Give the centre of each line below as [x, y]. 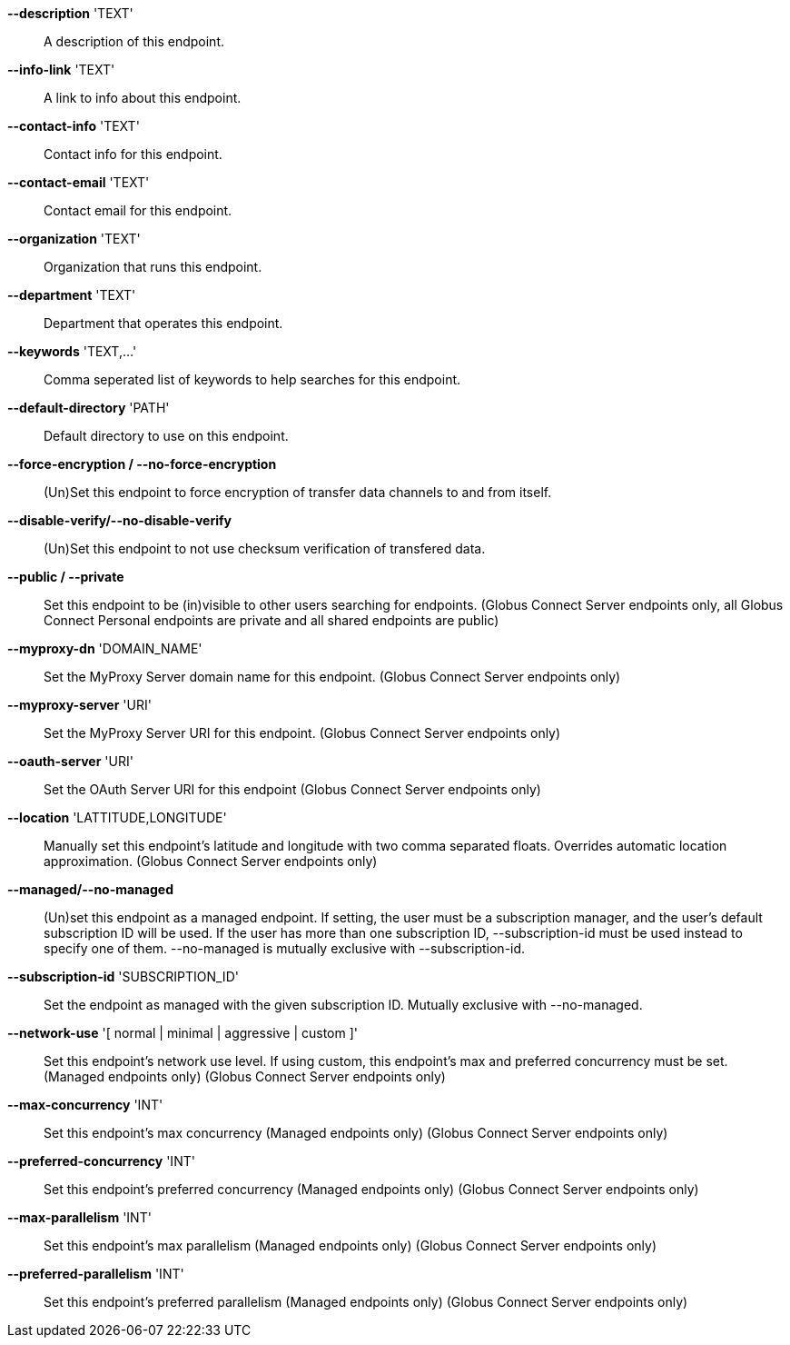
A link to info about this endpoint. [143, 98]
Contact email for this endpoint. [138, 210]
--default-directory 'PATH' [89, 408]
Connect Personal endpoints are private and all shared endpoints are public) [272, 620]
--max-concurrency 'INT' [85, 1105]
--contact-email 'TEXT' [79, 182]
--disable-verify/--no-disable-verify [119, 520]
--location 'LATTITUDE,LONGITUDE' [117, 817]
